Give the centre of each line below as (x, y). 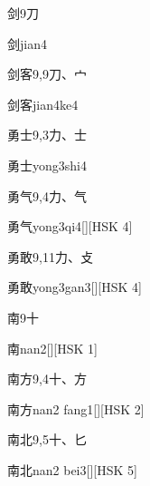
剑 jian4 (27, 43)
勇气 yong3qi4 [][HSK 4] (70, 226)
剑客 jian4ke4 (43, 104)
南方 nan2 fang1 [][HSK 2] (76, 408)
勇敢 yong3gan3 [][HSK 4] (75, 287)
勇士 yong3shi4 (47, 165)
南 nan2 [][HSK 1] (52, 348)
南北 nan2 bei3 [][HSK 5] (72, 469)
